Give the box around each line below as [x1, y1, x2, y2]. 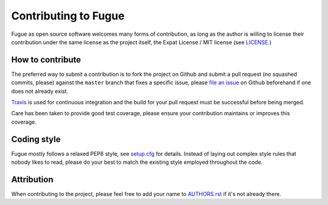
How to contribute [11, 55, 81, 65]
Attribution [11, 174, 54, 184]
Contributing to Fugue [11, 9, 125, 22]
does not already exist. [11, 87, 69, 95]
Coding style [11, 134, 61, 144]
